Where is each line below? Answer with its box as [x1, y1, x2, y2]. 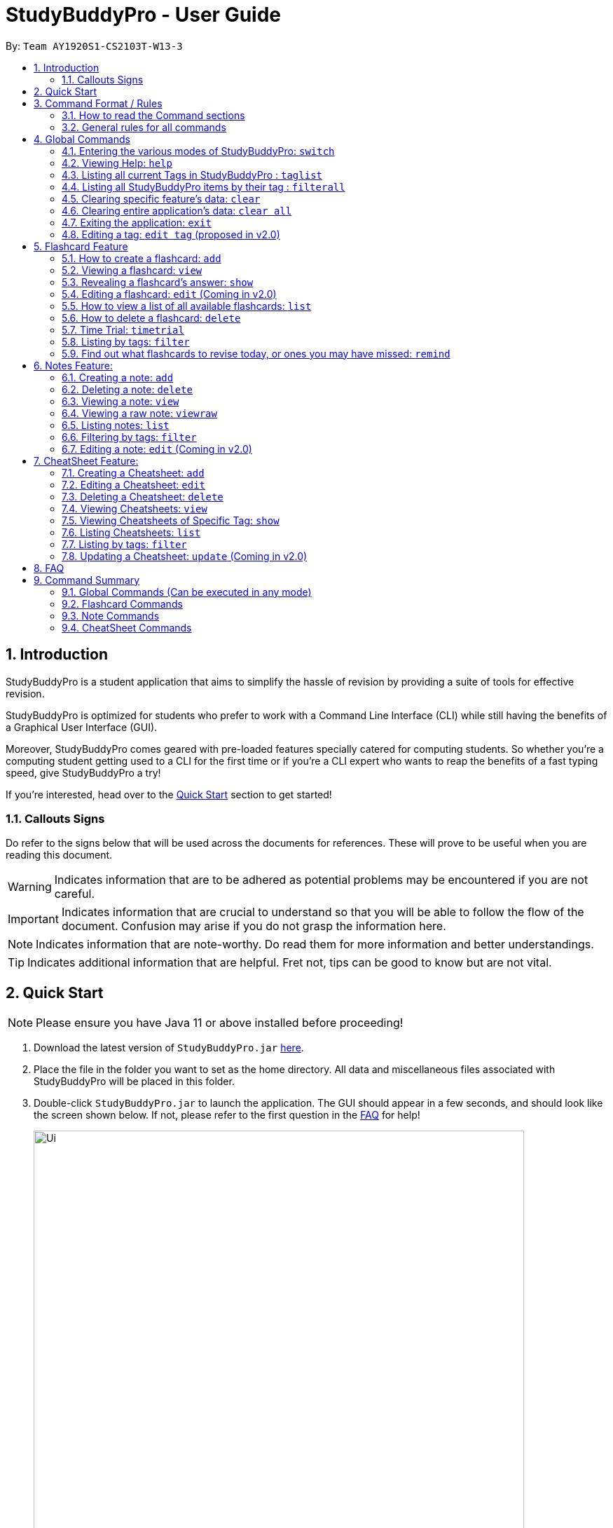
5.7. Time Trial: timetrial [62, 323, 184, 336]
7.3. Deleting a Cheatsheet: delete [62, 490, 223, 503]
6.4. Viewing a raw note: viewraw [62, 407, 217, 419]
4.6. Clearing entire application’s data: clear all [62, 204, 292, 217]
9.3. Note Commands [62, 609, 160, 622]
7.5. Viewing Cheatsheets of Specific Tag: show [62, 514, 280, 526]
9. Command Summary [34, 573, 140, 586]
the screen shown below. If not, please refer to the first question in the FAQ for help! [34, 1109, 420, 1121]
